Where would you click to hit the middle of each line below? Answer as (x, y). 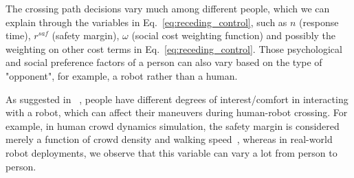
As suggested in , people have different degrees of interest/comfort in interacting (177, 99)
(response (319, 22)
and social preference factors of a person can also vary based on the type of (164, 62)
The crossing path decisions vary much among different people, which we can (168, 8)
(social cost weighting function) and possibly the (234, 35)
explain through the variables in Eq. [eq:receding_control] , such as (146, 22)
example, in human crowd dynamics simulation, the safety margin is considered (173, 125)
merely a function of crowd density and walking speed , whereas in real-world (169, 139)
